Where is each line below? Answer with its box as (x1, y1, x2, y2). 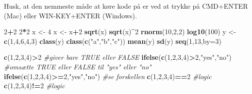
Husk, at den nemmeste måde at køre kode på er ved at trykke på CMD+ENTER (4, 1, 248, 11)
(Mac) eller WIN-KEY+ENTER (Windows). (4, 10, 137, 20)
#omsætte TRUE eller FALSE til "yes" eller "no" (4, 61, 151, 71)
